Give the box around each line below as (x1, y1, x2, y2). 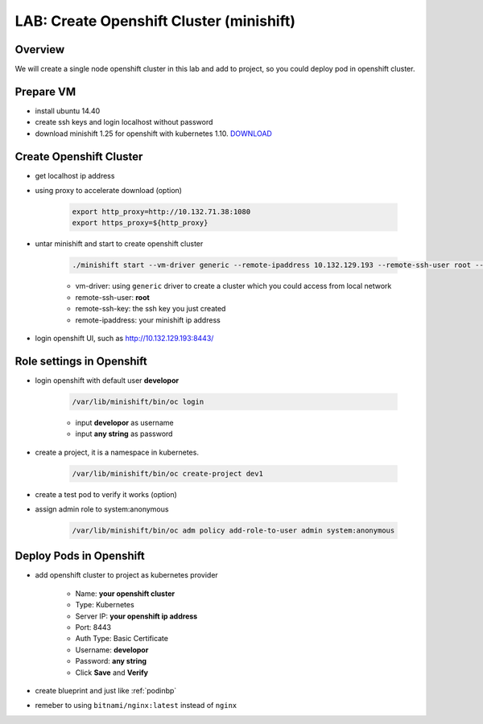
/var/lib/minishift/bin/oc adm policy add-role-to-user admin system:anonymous (72, 525, 395, 535)
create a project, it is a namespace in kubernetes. (35, 447, 199, 457)
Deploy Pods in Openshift (14, 549, 145, 563)
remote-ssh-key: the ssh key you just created (75, 304, 226, 314)
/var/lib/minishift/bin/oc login (72, 397, 204, 406)
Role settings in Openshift (14, 354, 148, 368)
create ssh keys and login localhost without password (35, 117, 213, 127)
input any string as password (75, 429, 173, 438)
